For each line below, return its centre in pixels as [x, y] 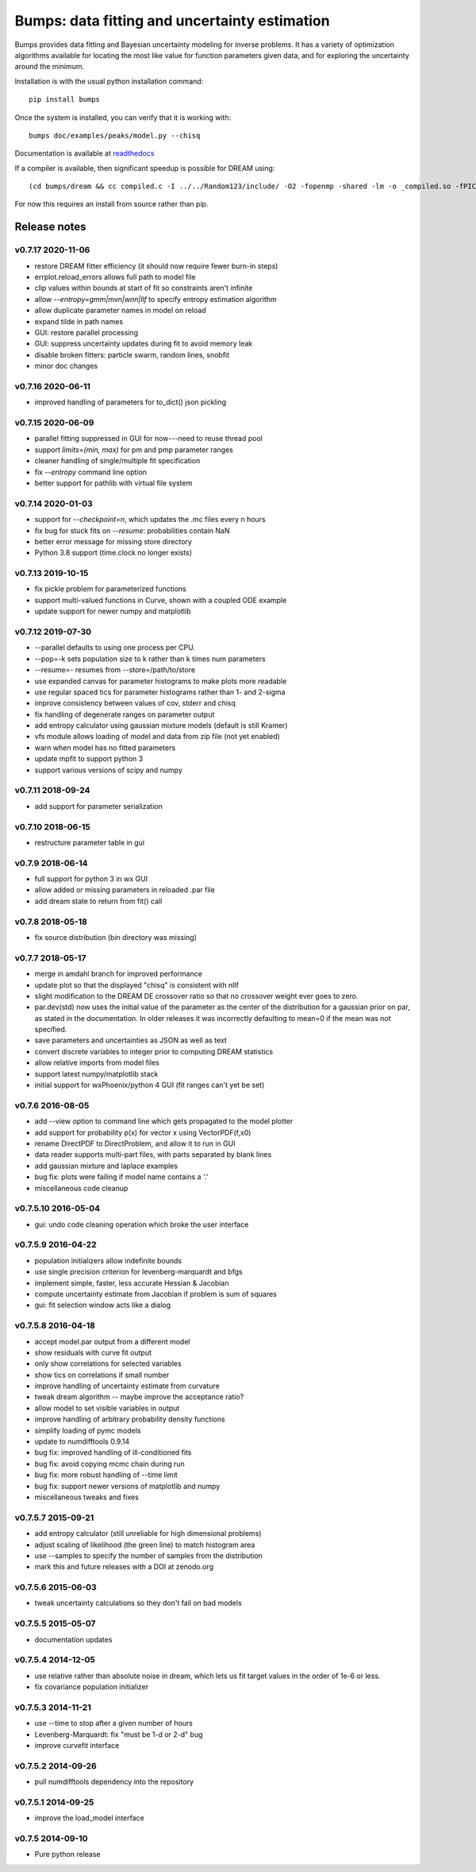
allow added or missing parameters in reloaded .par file [125, 890]
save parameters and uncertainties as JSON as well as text [131, 1040]
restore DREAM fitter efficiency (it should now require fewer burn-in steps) [156, 265]
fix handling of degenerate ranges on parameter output [125, 714]
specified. [51, 1030]
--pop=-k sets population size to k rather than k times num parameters [150, 659]
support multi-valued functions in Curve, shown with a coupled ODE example [161, 600]
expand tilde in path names [79, 321]
